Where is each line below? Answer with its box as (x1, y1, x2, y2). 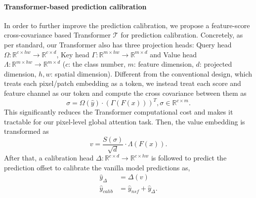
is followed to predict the (151, 153, 227, 163)
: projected (199, 59, 232, 69)
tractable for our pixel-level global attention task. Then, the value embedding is (4, 116, 245, 126)
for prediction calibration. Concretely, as (121, 30, 243, 40)
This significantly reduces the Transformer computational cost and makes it (4, 107, 233, 117)
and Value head (150, 49, 197, 59)
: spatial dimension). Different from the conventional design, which (50, 68, 253, 79)
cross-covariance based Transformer (4, 30, 111, 40)
